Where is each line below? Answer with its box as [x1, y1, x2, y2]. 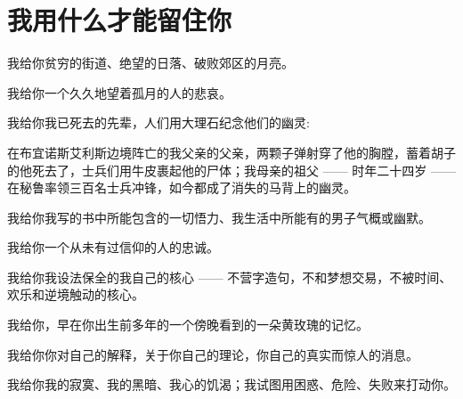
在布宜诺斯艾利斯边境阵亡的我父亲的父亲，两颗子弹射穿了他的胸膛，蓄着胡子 [7, 142, 456, 161]
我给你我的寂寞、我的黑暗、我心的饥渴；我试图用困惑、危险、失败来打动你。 [7, 375, 450, 394]
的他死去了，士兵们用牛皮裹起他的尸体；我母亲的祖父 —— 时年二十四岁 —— [7, 160, 456, 179]
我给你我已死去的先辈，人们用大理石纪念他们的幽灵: [7, 113, 310, 132]
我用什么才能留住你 [7, 2, 232, 38]
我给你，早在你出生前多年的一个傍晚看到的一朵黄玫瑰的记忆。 [7, 315, 369, 334]
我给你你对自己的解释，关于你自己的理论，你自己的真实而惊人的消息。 [7, 345, 418, 363]
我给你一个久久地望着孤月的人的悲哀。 [7, 83, 231, 102]
